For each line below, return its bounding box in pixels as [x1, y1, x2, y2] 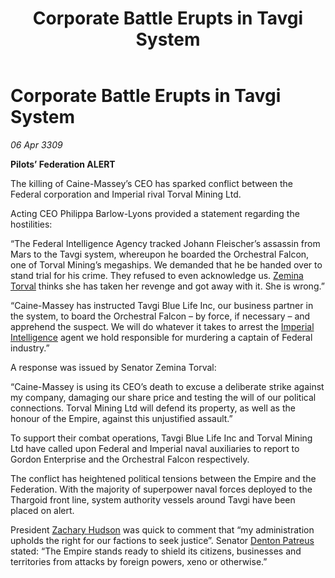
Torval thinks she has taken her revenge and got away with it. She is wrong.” [10, 280, 325, 292]
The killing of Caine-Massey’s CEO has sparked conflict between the [10, 177, 293, 189]
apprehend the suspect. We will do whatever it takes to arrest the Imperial [10, 320, 315, 332]
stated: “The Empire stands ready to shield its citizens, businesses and [10, 545, 302, 557]
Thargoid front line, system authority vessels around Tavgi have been [10, 493, 296, 506]
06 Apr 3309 [10, 138, 63, 151]
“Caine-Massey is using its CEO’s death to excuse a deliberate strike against [10, 380, 325, 392]
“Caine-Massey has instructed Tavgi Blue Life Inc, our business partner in [10, 299, 314, 311]
